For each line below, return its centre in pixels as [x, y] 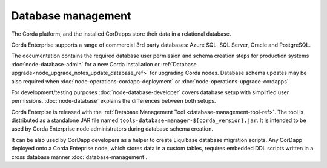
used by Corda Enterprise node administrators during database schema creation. [112, 129]
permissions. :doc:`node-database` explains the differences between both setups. [114, 101]
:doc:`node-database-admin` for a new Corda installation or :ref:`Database [104, 64]
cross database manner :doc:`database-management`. [79, 157]
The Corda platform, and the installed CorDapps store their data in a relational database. [121, 34]
